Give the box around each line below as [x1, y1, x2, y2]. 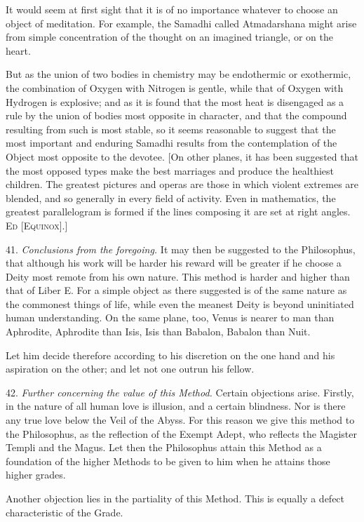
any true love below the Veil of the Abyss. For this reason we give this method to [6, 413, 355, 427]
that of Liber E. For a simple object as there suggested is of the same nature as [6, 283, 347, 297]
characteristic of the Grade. [6, 504, 123, 519]
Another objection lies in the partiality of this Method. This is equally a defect [6, 491, 345, 505]
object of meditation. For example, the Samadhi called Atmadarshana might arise [6, 15, 357, 30]
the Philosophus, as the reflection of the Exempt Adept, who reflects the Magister [6, 426, 357, 441]
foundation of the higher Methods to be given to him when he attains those [6, 453, 330, 468]
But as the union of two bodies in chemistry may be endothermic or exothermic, [6, 67, 351, 81]
